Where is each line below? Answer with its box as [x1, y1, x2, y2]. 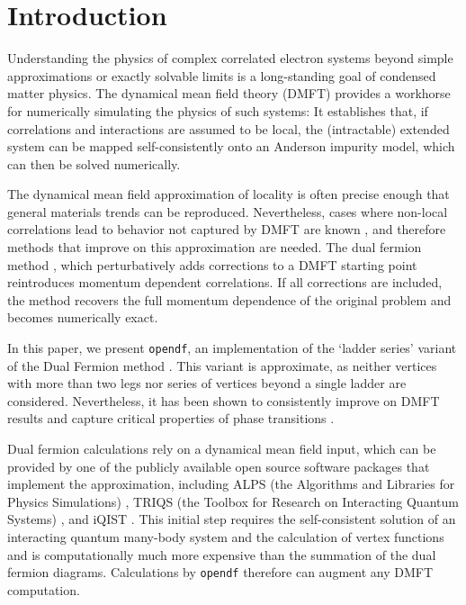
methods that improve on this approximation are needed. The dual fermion [7, 238, 422, 257]
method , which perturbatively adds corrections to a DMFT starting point [7, 255, 417, 274]
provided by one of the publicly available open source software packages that [7, 456, 430, 475]
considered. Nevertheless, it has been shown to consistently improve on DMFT [7, 391, 440, 410]
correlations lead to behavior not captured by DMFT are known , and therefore [7, 220, 446, 239]
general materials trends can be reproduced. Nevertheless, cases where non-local [7, 202, 448, 221]
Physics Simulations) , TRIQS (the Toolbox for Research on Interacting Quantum [7, 492, 459, 510]
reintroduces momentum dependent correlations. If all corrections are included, [7, 273, 443, 292]
